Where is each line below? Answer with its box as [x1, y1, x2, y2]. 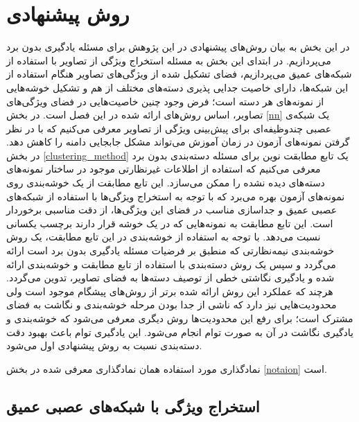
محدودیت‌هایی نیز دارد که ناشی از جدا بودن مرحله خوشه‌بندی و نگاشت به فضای [6, 297, 337, 312]
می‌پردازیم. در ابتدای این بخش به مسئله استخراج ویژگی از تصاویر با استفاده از [6, 53, 331, 67]
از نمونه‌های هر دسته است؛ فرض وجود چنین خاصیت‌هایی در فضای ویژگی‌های [6, 94, 324, 108]
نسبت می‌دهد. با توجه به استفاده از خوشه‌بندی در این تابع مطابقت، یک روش [6, 229, 321, 244]
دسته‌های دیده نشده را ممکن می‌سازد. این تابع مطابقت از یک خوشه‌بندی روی [6, 175, 325, 190]
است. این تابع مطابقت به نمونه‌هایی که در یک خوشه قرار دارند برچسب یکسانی [6, 216, 333, 230]
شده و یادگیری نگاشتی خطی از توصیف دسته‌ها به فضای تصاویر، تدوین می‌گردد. [6, 270, 335, 285]
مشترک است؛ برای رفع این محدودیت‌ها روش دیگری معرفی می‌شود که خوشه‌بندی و [6, 311, 353, 325]
